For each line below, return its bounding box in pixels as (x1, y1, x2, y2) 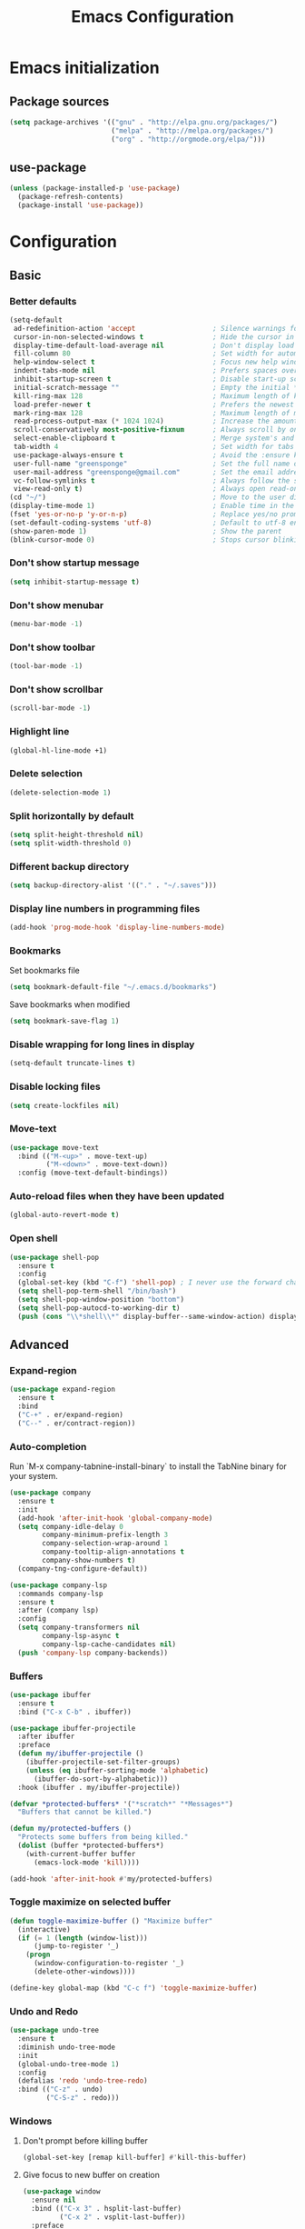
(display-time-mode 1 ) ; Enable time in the (9, 502, 295, 511)
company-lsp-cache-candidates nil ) (42, 1639, 177, 1649)
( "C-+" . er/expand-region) (17, 1410, 124, 1419)
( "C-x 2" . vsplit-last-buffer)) (59, 2212, 186, 2222)
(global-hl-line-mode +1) (9, 745, 107, 755)
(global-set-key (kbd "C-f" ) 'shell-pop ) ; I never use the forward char (17, 1278, 302, 1287)
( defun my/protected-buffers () (9, 1824, 132, 1834)
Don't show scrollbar (9, 684, 103, 695)
